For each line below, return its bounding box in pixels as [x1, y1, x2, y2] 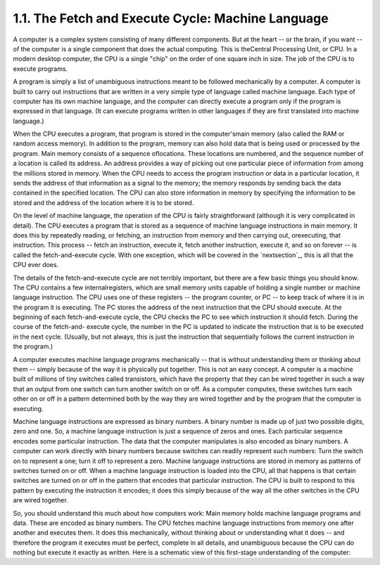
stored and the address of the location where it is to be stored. [13, 198, 194, 207]
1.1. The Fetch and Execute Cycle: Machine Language [13, 11, 329, 26]
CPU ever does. [13, 261, 59, 269]
